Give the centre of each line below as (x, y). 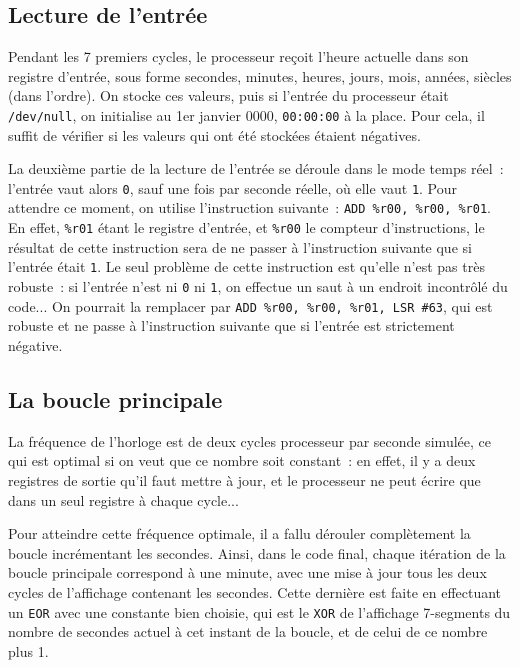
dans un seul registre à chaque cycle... (123, 499)
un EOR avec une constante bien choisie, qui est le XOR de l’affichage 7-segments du (259, 611)
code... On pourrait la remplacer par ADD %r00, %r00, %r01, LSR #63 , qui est (250, 305)
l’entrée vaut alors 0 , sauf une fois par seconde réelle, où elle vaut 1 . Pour (233, 187)
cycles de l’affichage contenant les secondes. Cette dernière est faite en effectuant (255, 591)
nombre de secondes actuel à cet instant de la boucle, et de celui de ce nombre (248, 631)
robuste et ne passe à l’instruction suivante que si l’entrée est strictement (231, 325)
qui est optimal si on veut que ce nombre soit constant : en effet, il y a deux (242, 460)
